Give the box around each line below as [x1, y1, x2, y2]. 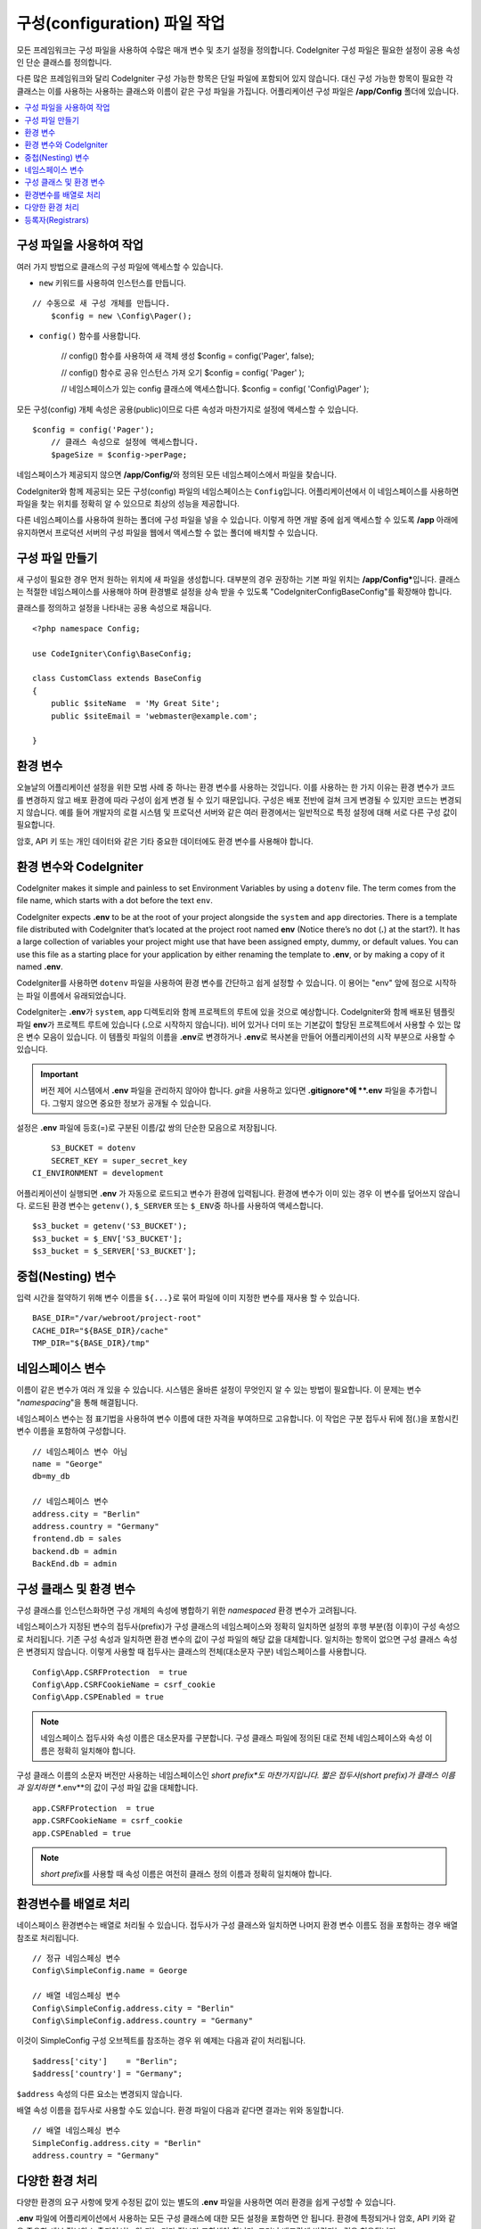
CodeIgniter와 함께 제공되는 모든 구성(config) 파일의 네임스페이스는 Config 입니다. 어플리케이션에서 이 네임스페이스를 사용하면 [16, 486, 459, 497]
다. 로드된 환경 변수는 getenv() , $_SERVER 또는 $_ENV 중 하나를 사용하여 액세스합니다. [16, 1200, 324, 1211]
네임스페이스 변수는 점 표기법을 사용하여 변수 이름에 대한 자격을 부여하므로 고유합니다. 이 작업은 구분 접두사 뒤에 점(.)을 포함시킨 [16, 1413, 459, 1424]
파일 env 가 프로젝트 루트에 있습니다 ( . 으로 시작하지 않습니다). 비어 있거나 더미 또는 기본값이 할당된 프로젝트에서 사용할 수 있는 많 [16, 1019, 461, 1030]
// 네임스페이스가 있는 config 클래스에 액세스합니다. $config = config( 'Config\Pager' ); [61, 383, 370, 394]
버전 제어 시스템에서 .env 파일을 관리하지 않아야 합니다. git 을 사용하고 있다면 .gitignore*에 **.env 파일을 [40, 1085, 407, 1096]
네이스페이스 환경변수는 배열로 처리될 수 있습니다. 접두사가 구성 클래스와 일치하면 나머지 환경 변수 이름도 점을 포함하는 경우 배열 [16, 1920, 459, 1930]
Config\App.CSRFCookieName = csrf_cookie [32, 1680, 216, 1690]
